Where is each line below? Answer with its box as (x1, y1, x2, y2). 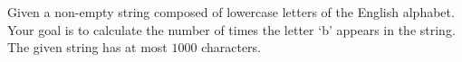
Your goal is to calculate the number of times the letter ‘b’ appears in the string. (7, 20, 456, 39)
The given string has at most (7, 38, 168, 57)
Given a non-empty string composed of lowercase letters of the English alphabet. (7, 3, 455, 21)
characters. (201, 38, 262, 57)
